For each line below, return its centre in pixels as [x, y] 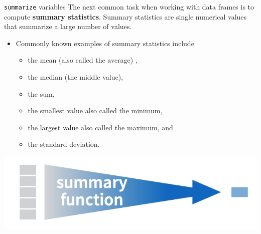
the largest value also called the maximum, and [100, 127]
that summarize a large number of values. [68, 26]
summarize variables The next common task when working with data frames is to [129, 7]
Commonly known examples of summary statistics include [105, 43]
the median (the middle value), [75, 77]
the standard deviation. [64, 144]
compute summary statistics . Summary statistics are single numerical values [125, 16]
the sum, [41, 93]
